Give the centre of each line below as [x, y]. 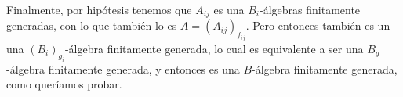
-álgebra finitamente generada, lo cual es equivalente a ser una [214, 48]
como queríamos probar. [64, 84]
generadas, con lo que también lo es [92, 25]
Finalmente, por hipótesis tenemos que [99, 9]
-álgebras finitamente [310, 9]
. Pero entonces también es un [318, 25]
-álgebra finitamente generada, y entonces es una [123, 68]
